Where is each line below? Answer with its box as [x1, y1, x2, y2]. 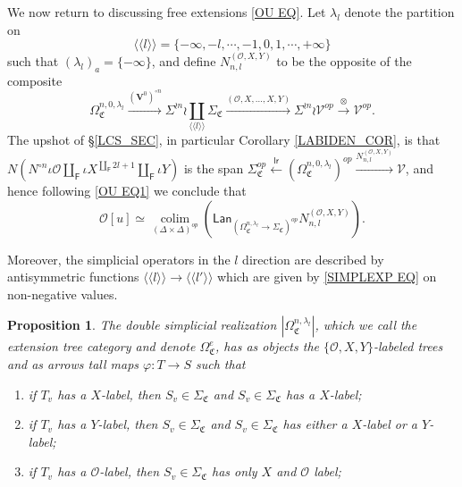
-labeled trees [374, 337, 443, 356]
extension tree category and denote [7, 337, 196, 356]
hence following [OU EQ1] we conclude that [7, 181, 247, 200]
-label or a [362, 415, 417, 433]
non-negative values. [7, 284, 118, 303]
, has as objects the [215, 337, 319, 356]
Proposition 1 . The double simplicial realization [7, 315, 277, 334]
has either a [282, 415, 348, 433]
